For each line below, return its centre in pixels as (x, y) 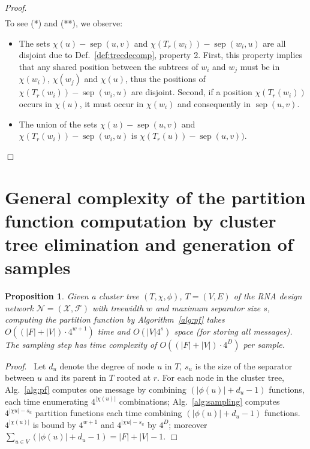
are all (274, 43)
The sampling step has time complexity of (81, 344)
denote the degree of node (107, 365)
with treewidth (118, 307)
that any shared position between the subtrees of (109, 66)
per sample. (264, 344)
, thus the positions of (165, 79)
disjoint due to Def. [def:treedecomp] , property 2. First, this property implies (161, 55)
